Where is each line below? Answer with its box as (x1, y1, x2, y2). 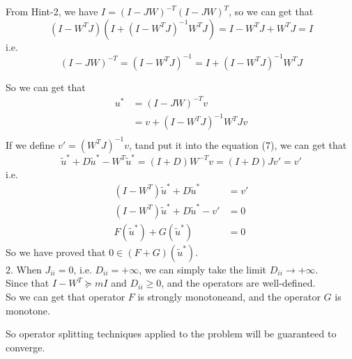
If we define (6, 137, 55, 152)
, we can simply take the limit (139, 262, 267, 276)
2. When (6, 262, 42, 276)
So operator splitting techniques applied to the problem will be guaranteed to (6, 326, 337, 341)
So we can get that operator (6, 289, 125, 303)
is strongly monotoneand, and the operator (137, 289, 321, 303)
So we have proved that (6, 244, 106, 259)
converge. (6, 340, 45, 354)
